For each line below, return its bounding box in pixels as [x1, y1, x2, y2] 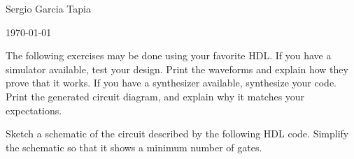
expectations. [6, 103, 62, 117]
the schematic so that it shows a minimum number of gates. [6, 139, 262, 154]
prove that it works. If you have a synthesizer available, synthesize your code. [6, 75, 337, 90]
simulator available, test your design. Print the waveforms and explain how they [6, 61, 348, 76]
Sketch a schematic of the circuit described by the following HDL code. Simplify [6, 126, 349, 141]
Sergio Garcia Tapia [6, 1, 91, 15]
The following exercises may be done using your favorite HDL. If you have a [6, 48, 332, 63]
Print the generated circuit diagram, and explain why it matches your [6, 89, 305, 103]
